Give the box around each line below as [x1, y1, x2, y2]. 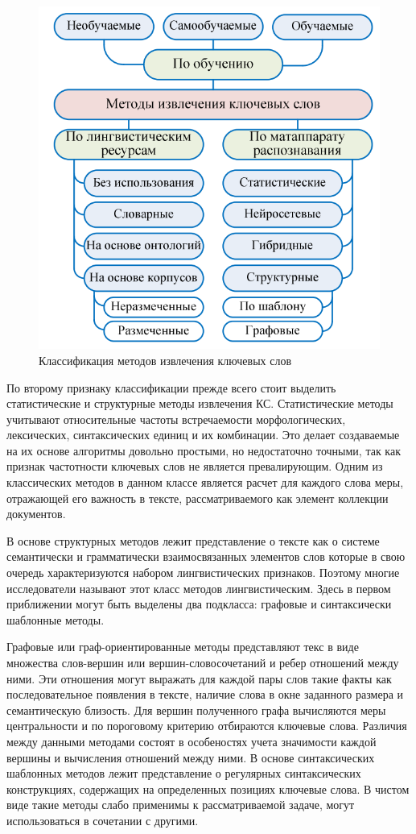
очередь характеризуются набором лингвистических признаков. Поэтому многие [6, 564, 400, 581]
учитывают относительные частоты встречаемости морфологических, [6, 410, 346, 427]
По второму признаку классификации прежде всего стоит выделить [6, 379, 336, 396]
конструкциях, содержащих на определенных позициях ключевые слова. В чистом [6, 780, 410, 797]
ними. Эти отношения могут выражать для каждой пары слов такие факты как [6, 670, 392, 687]
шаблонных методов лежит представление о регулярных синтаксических [6, 765, 361, 782]
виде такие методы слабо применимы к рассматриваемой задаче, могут [6, 796, 355, 813]
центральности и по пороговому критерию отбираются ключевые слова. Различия [6, 717, 407, 734]
